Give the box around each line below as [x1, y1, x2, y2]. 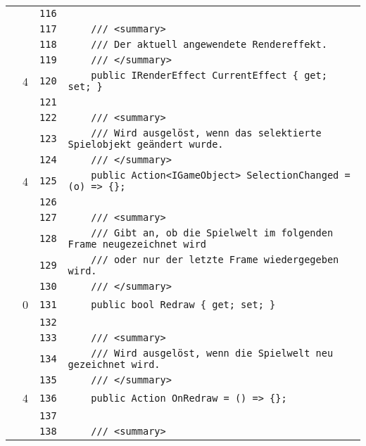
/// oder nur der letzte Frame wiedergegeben [91, 254, 339, 265]
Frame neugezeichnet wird [68, 238, 206, 250]
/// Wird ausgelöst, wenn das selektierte [91, 127, 322, 139]
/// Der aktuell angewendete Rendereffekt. [91, 39, 327, 50]
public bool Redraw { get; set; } [91, 298, 276, 310]
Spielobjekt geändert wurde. [68, 139, 224, 150]
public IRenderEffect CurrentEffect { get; [91, 70, 327, 81]
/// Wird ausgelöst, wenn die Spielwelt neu [91, 348, 334, 359]
